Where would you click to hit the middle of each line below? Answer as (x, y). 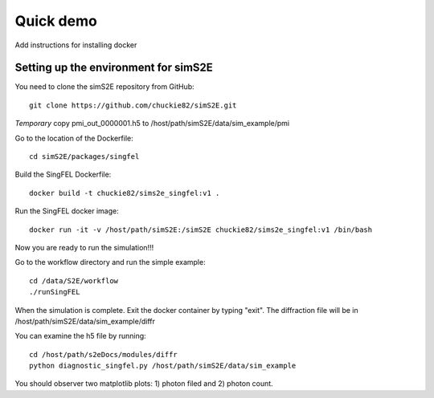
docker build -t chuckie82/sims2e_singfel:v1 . (125, 193)
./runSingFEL (55, 292)
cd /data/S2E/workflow (74, 280)
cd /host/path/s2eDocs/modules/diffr (104, 354)
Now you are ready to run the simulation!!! (84, 247)
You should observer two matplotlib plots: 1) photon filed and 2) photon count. (144, 384)
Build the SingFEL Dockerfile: (63, 175)
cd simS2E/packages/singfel (84, 157)
